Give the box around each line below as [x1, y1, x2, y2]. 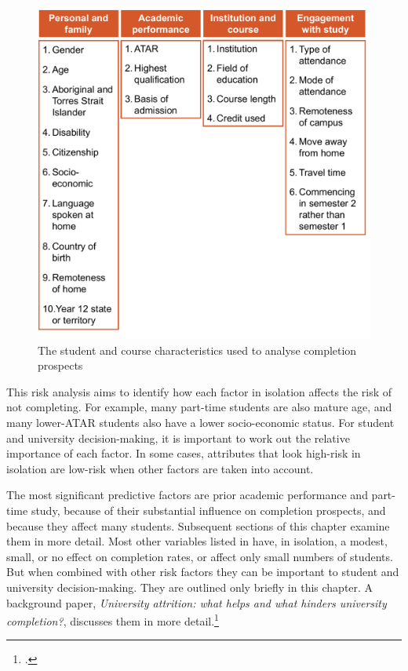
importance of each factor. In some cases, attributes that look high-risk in [6, 445, 361, 461]
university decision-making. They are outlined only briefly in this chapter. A [6, 578, 373, 595]
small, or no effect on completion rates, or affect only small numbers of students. [6, 548, 393, 564]
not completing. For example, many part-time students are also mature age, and [6, 399, 392, 415]
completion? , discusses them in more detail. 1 [6, 611, 219, 629]
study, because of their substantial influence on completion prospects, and [31, 501, 386, 518]
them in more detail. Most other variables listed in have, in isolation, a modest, [6, 533, 388, 549]
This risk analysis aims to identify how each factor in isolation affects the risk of [6, 383, 392, 399]
